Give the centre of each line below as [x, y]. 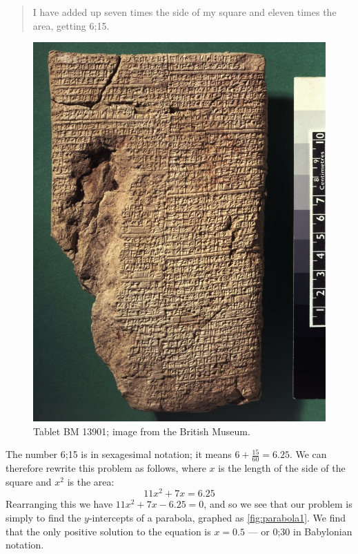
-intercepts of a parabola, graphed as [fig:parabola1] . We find [217, 517]
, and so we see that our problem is [278, 504]
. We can [308, 454]
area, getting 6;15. [71, 25]
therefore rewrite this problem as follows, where [106, 468]
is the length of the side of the [282, 468]
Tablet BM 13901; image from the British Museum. [142, 431]
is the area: [91, 481]
